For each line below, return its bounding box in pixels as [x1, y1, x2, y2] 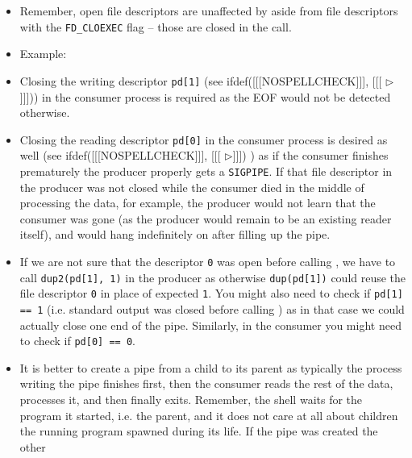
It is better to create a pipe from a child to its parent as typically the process [19, 359, 402, 376]
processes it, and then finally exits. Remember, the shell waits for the [19, 391, 363, 408]
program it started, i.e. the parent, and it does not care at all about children [19, 406, 398, 423]
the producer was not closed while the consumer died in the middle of [19, 178, 364, 195]
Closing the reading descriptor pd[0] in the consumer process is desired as [19, 131, 388, 148]
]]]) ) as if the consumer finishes [232, 147, 389, 164]
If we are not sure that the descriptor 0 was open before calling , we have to [19, 252, 396, 269]
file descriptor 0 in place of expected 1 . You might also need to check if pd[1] [19, 285, 403, 302]
